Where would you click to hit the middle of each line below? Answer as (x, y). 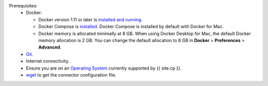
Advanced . (50, 47)
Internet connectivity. (48, 61)
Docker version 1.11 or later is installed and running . (90, 19)
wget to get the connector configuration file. (71, 75)
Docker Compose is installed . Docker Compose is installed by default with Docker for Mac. (131, 27)
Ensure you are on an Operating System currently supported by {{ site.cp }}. (104, 68)
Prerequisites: (23, 6)
